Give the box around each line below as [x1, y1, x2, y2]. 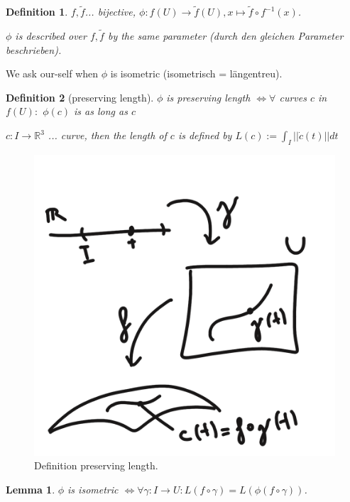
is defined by [177, 128, 232, 142]
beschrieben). [6, 42, 62, 57]
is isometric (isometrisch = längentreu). [110, 66, 283, 81]
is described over [15, 28, 87, 43]
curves [279, 89, 307, 104]
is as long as [74, 104, 128, 119]
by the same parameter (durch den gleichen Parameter [107, 28, 344, 43]
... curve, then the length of [48, 128, 167, 142]
